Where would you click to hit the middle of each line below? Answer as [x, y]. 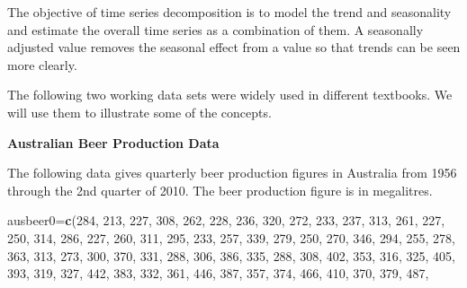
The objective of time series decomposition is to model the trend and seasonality [229, 12]
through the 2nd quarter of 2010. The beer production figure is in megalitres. [220, 190]
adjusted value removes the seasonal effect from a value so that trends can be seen [234, 47]
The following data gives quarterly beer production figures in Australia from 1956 [232, 173]
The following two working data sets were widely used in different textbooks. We [230, 95]
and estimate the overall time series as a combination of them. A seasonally [216, 29]
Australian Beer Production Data [113, 142]
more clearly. [42, 64]
